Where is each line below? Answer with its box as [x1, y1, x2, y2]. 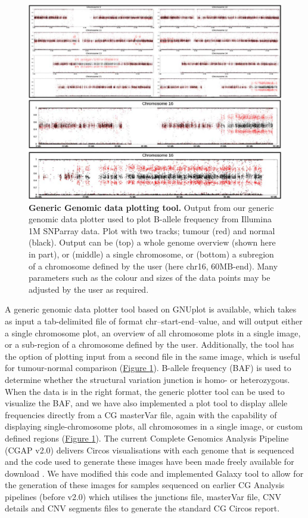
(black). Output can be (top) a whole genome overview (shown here [29, 236, 276, 249]
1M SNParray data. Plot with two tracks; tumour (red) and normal [29, 224, 275, 237]
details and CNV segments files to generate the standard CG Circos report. [5, 502, 280, 514]
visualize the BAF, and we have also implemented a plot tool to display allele [5, 397, 288, 409]
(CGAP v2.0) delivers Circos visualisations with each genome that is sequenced [5, 443, 294, 456]
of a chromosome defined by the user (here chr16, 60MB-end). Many [29, 259, 278, 272]
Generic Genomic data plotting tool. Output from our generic [29, 201, 274, 213]
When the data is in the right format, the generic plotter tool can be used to [5, 385, 285, 397]
